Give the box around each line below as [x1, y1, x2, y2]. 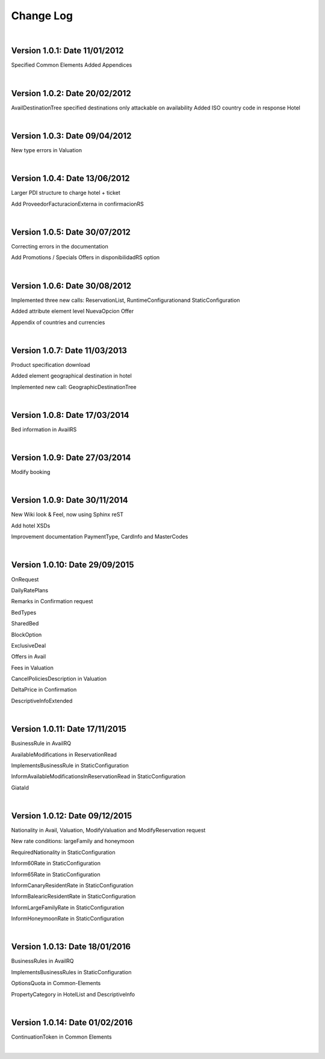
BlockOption [11, 631, 42, 638]
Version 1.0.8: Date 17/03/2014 [11, 410, 129, 420]
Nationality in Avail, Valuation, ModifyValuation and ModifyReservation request [11, 827, 206, 833]
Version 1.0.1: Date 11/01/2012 [11, 46, 124, 56]
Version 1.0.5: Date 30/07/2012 [11, 227, 131, 237]
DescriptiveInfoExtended [11, 697, 73, 704]
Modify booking [11, 468, 51, 476]
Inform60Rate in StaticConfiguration [11, 860, 101, 867]
